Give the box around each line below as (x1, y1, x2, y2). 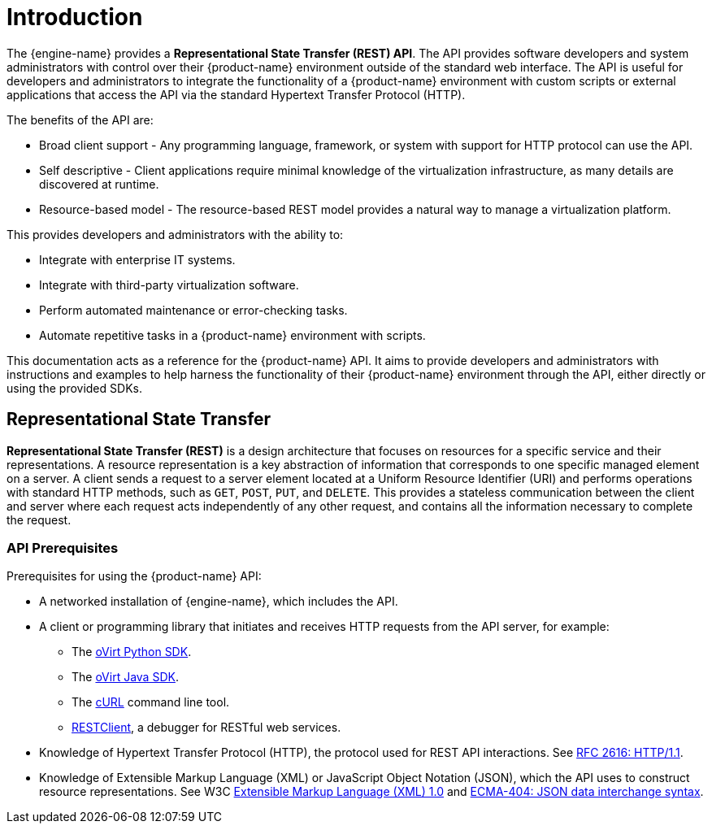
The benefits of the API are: (7, 112, 154, 127)
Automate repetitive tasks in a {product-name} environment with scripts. (39, 328, 426, 342)
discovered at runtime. (39, 176, 159, 191)
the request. (7, 512, 72, 527)
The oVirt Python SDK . (72, 645, 192, 659)
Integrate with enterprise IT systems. (39, 252, 236, 267)
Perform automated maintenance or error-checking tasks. (39, 302, 348, 317)
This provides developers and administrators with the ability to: (7, 227, 344, 241)
